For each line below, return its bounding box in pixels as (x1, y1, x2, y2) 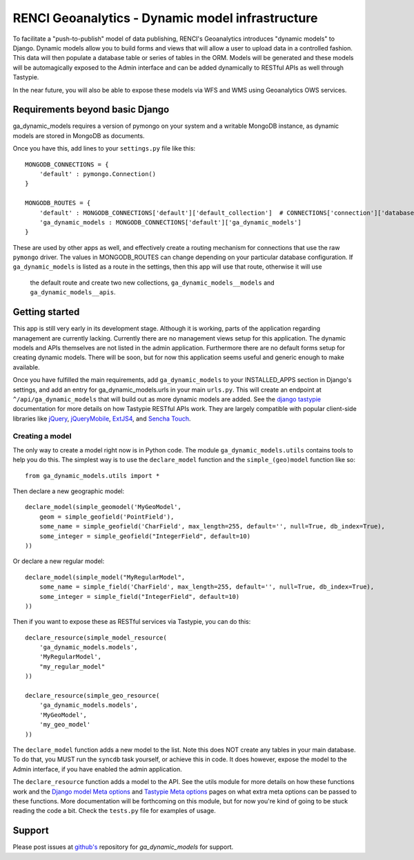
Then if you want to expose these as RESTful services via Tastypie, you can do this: (12, 618, 251, 626)
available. (12, 363, 41, 371)
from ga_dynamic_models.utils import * (25, 472, 160, 479)
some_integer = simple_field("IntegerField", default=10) (39, 593, 240, 600)
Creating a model (12, 432, 72, 441)
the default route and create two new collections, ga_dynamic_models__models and (30, 278, 275, 287)
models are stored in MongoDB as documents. (12, 131, 145, 140)
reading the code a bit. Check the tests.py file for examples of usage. (12, 807, 217, 815)
